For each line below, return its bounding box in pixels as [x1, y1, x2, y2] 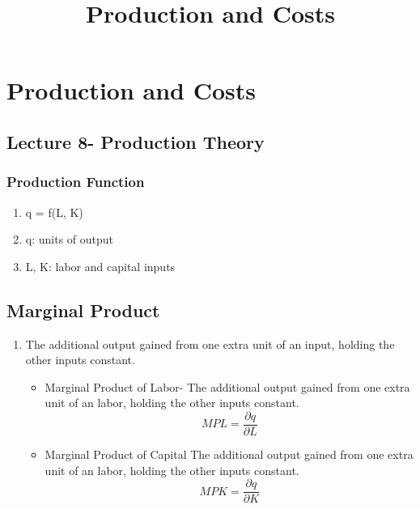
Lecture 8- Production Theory [6, 129, 265, 154]
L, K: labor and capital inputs [25, 257, 176, 274]
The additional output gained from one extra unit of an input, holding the [25, 335, 395, 352]
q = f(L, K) [25, 203, 83, 220]
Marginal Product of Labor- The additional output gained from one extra [45, 378, 410, 395]
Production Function [6, 172, 145, 192]
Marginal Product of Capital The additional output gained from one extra [45, 445, 414, 462]
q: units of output [25, 231, 114, 248]
